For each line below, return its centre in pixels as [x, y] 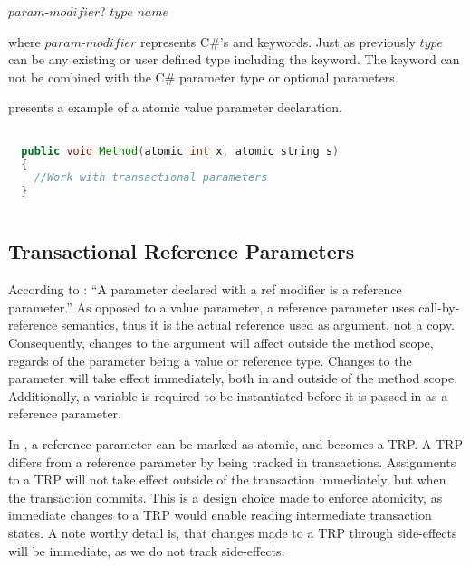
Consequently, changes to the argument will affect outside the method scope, [221, 342]
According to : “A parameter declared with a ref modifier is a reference [205, 289]
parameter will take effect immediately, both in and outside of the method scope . [233, 378]
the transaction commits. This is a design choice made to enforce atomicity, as [225, 497]
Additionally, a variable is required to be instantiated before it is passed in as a [228, 395]
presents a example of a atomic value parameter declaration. [175, 107]
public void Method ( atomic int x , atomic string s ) [180, 151]
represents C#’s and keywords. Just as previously [278, 41]
